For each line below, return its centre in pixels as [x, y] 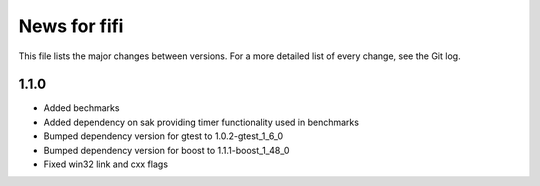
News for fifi [71, 26]
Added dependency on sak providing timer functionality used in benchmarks [201, 122]
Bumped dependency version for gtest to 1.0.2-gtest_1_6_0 [163, 136]
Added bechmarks [81, 108]
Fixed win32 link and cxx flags [106, 164]
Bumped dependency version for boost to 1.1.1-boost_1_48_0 [166, 150]
